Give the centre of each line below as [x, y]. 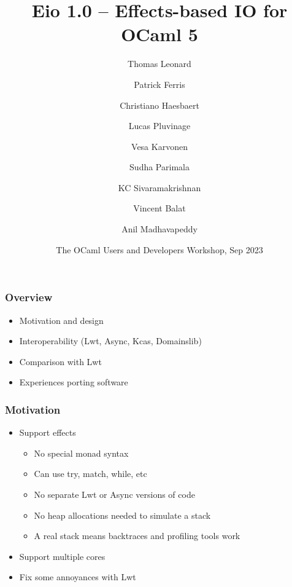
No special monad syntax [81, 453]
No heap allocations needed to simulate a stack [122, 515]
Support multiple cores [62, 556]
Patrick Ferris [159, 84]
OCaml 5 [159, 34]
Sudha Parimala [159, 167]
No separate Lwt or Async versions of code [114, 494]
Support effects [48, 432]
